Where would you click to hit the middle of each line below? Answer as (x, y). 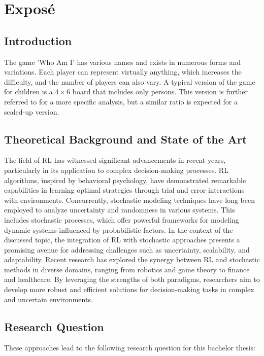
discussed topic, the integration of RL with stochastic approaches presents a (122, 240)
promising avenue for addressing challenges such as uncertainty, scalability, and (127, 249)
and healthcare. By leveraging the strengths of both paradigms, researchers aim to (132, 279)
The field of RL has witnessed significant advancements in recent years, (115, 160)
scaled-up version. (32, 111)
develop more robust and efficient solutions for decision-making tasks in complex (129, 289)
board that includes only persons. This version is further (160, 92)
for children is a (28, 92)
